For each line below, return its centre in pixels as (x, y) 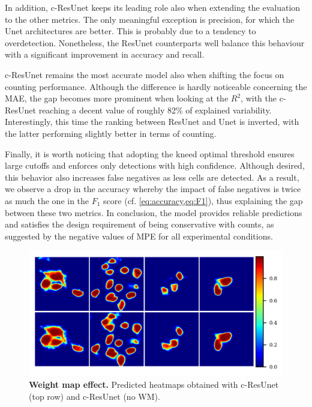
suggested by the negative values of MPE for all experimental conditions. (139, 236)
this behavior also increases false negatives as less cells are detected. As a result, (152, 177)
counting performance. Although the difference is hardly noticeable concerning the (156, 86)
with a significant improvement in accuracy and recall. (105, 54)
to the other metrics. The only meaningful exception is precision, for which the (150, 19)
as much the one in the (47, 200)
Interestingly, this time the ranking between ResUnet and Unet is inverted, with (152, 122)
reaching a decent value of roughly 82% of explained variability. (155, 110)
